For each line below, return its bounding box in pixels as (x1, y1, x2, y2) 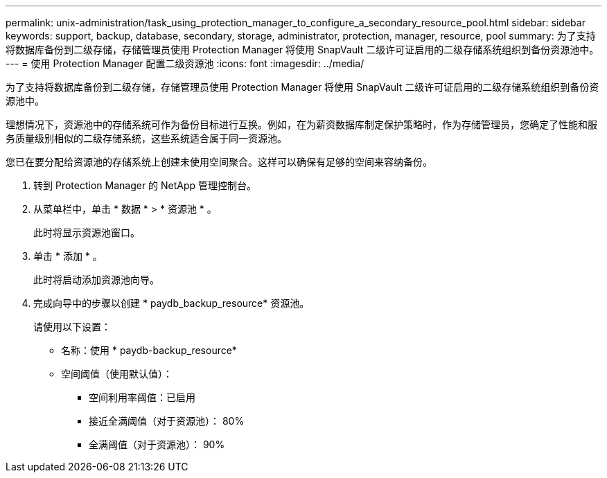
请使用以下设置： (33, 321, 111, 333)
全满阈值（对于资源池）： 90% (89, 439, 225, 450)
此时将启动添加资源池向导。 (33, 274, 159, 285)
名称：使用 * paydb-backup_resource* (61, 344, 237, 356)
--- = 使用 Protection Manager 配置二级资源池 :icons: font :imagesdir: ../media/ (6, 57, 364, 69)
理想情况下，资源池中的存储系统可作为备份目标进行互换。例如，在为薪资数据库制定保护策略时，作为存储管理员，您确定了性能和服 (6, 118, 597, 130)
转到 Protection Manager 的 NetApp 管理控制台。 (33, 179, 257, 191)
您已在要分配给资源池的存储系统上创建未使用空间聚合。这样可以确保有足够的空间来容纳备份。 (6, 156, 432, 168)
